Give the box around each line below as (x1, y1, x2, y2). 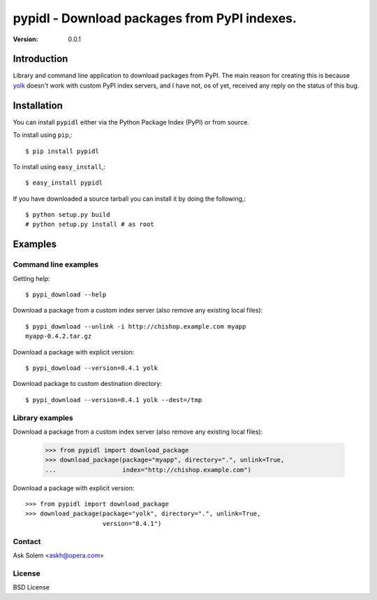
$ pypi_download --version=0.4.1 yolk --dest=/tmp (25, 396, 202, 403)
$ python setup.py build (25, 210, 110, 219)
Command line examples (13, 259, 99, 269)
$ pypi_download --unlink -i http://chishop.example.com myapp (25, 322, 246, 330)
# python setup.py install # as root (25, 220, 155, 229)
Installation (13, 99, 63, 111)
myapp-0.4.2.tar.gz (25, 332, 92, 341)
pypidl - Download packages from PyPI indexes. (13, 10, 297, 26)
